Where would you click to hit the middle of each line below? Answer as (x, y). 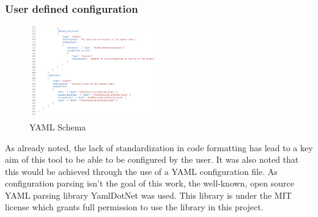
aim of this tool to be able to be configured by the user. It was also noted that (152, 159)
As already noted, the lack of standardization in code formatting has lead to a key (159, 147)
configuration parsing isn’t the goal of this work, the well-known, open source (150, 183)
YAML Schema (58, 126)
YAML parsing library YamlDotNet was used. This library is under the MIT (148, 195)
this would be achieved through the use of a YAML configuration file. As (141, 171)
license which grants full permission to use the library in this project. (134, 207)
